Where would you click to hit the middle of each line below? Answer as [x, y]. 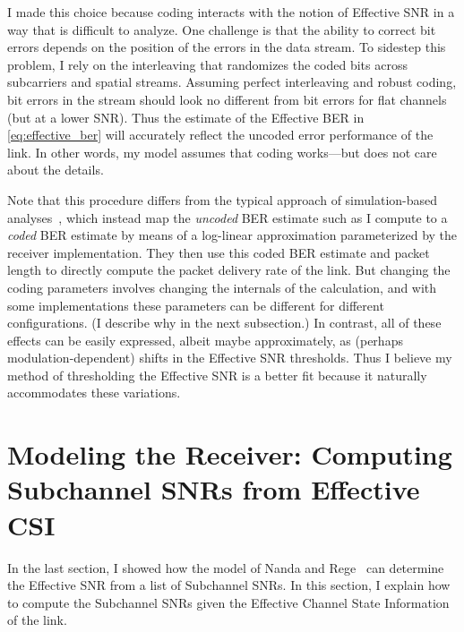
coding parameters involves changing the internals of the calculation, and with [222, 287]
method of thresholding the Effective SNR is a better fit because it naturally [217, 375]
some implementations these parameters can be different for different [196, 305]
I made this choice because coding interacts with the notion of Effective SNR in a [231, 12]
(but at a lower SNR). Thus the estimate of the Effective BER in [186, 117]
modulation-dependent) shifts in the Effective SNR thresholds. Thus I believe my [230, 358]
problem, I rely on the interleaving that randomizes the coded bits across [207, 64]
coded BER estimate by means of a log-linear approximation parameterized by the [232, 235]
